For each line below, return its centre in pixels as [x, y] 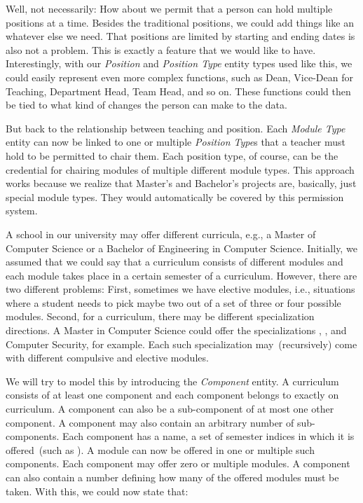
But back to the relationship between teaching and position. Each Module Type [176, 128]
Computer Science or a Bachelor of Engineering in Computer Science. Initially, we [181, 248]
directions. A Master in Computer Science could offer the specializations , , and [176, 330]
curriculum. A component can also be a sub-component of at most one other [170, 409]
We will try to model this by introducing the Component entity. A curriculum [172, 381]
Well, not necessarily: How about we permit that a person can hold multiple [169, 8]
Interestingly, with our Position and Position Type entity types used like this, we [179, 63]
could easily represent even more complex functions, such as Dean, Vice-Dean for [179, 77]
